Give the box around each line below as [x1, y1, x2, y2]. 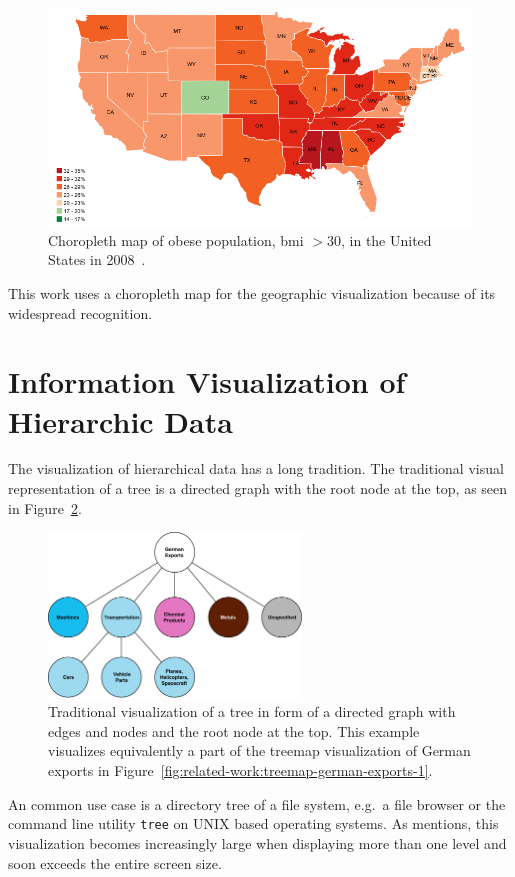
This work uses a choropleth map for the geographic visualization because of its [8, 282, 496, 303]
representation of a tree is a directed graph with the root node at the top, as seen [8, 478, 508, 499]
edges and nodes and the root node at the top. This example [48, 720, 420, 741]
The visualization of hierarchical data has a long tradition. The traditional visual [8, 458, 504, 479]
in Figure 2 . [8, 497, 82, 518]
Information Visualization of [8, 361, 406, 402]
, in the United [341, 229, 432, 250]
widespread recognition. [8, 302, 153, 323]
